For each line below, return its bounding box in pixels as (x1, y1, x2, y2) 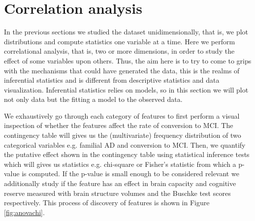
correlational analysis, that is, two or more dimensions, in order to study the (4, 46, 235, 56)
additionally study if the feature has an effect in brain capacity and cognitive (4, 178, 236, 189)
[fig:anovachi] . (4, 207, 45, 217)
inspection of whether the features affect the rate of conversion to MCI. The (4, 120, 233, 130)
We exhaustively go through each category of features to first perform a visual (4, 110, 240, 121)
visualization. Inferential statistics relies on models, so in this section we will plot (4, 84, 249, 95)
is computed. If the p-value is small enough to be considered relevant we (22, 168, 239, 179)
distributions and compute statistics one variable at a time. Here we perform (4, 36, 235, 46)
